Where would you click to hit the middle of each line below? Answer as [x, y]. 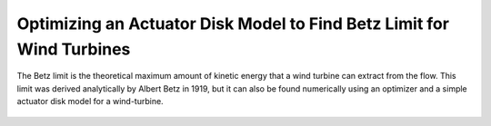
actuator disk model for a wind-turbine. [90, 102]
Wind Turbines [74, 49]
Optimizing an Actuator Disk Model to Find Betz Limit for [233, 24]
